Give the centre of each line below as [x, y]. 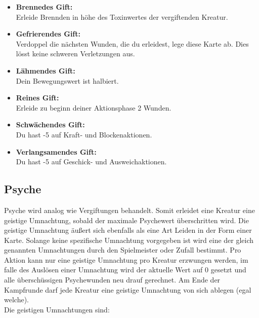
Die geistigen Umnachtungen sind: [57, 309]
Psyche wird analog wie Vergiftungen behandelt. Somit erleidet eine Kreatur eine [129, 210]
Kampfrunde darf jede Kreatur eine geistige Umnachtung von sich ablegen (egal [128, 289]
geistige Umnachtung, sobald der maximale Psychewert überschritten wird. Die [126, 220]
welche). [16, 299]
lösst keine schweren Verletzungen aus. [75, 54]
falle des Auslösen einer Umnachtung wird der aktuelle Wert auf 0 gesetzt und [125, 270]
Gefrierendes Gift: [48, 34]
